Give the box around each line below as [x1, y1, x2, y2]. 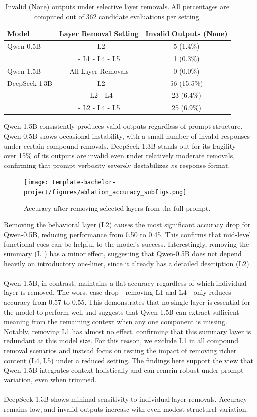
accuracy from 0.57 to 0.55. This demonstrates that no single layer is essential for [4, 296, 251, 307]
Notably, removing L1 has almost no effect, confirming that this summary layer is [4, 326, 251, 336]
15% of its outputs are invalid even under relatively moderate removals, [18, 150, 235, 161]
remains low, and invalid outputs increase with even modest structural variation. [4, 403, 248, 414]
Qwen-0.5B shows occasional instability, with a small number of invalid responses [4, 130, 250, 141]
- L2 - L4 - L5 [78, 102, 120, 113]
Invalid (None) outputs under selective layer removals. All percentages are [5, 1, 229, 11]
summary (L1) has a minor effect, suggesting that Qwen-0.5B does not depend [4, 249, 242, 258]
